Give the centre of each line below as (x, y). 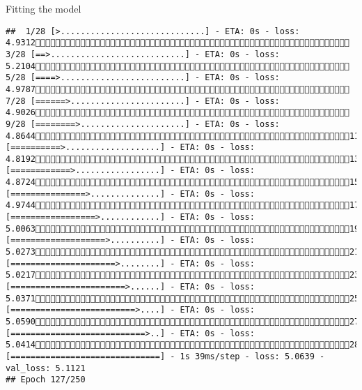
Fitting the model (44, 8)
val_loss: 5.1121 (46, 368)
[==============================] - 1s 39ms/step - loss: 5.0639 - (165, 356)
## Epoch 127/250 (46, 380)
